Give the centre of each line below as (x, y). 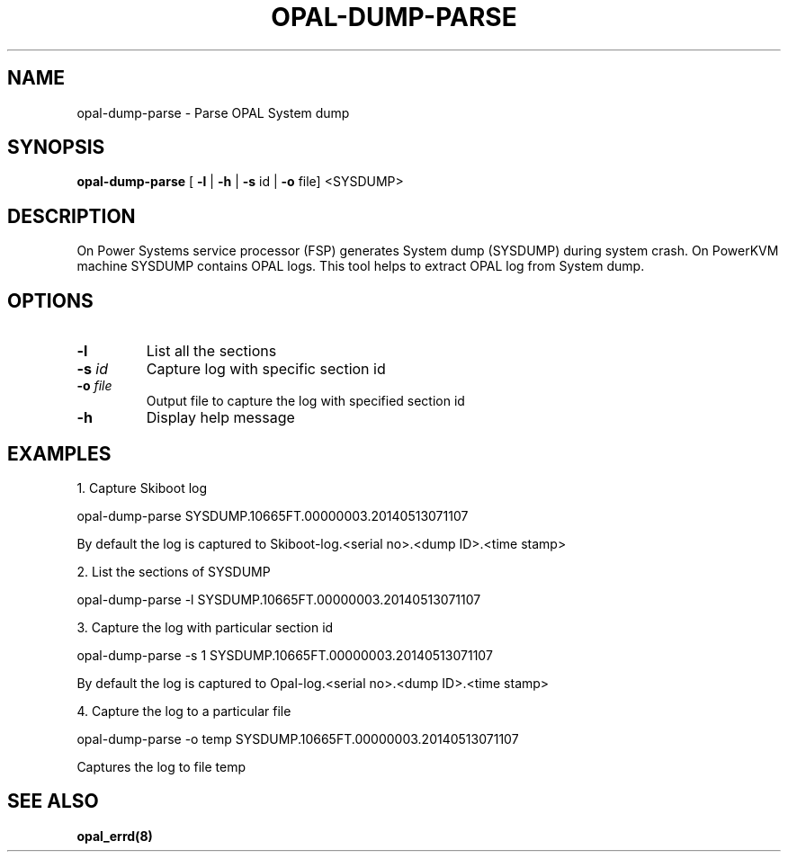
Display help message (220, 418)
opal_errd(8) (115, 836)
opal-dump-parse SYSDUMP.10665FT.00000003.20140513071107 (273, 515)
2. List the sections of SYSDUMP (174, 571)
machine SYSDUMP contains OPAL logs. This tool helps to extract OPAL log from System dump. (361, 266)
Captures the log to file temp (161, 766)
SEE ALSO (53, 801)
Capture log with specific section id (266, 369)
